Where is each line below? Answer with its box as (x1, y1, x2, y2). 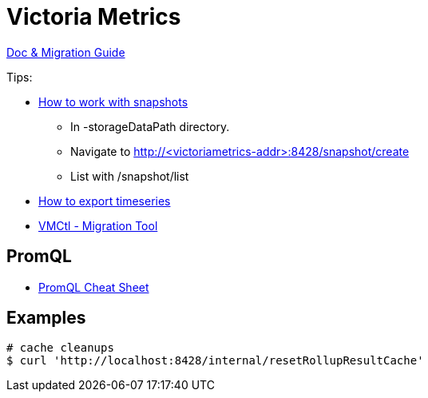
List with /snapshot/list (70, 169, 189, 183)
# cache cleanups (6, 341, 114, 355)
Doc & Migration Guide (6, 45, 125, 59)
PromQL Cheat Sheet (38, 280, 149, 294)
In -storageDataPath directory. (70, 119, 230, 133)
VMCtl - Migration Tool (38, 218, 158, 233)
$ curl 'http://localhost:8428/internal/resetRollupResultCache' (6, 354, 424, 368)
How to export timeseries (38, 193, 171, 208)
